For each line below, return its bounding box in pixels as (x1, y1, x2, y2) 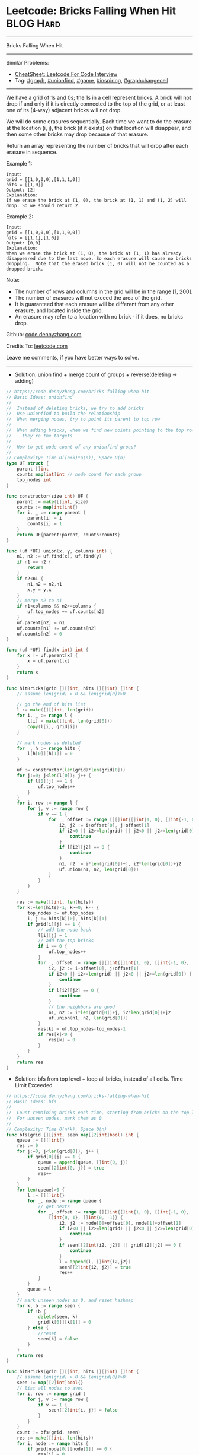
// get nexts (37, 1203, 70, 1209)
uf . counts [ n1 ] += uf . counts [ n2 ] (17, 625, 97, 631)
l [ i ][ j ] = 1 (37, 932, 68, 938)
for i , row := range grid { (17, 1390, 86, 1397)
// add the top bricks (37, 938, 94, 944)
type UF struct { (6, 460, 49, 466)
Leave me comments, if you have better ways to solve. (6, 354, 139, 361)
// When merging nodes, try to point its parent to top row (6, 417, 161, 422)
